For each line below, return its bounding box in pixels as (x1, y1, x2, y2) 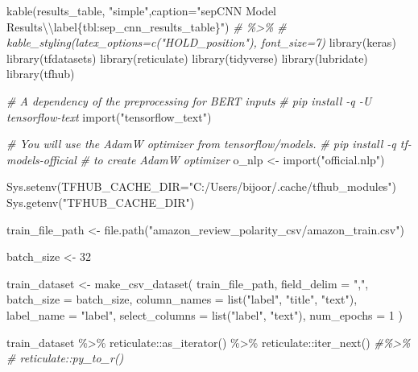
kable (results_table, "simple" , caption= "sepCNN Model (6, 2, 277, 19)
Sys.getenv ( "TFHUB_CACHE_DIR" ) (6, 193, 195, 210)
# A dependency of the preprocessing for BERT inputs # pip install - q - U (6, 92, 372, 109)
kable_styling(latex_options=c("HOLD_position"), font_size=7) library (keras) (6, 34, 396, 51)
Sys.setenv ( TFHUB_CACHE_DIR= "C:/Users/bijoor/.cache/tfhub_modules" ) (6, 178, 397, 195)
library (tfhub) (6, 65, 75, 82)
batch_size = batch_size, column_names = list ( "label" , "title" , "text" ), (6, 291, 358, 308)
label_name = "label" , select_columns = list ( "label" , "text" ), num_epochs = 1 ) (6, 306, 403, 323)
